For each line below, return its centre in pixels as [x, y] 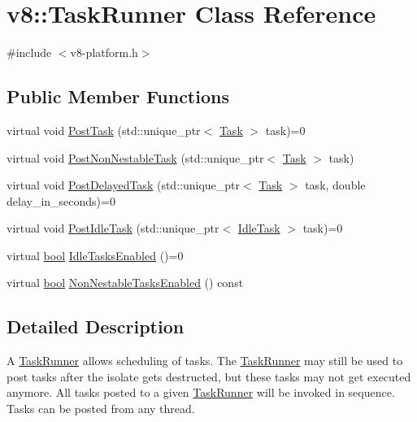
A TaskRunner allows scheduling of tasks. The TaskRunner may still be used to [205, 361]
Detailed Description [96, 326]
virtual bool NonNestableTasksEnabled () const [125, 283]
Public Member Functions [118, 96]
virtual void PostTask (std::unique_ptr [104, 130]
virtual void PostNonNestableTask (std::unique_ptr [135, 157]
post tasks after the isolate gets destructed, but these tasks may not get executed [209, 376]
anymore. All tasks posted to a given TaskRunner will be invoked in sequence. [201, 392]
